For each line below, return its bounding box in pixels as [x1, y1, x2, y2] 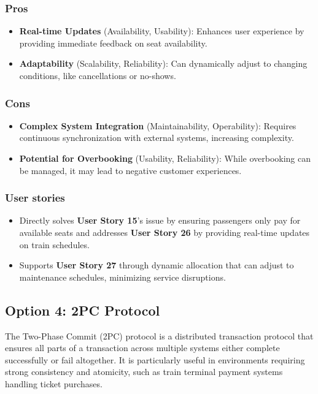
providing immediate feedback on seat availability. [19, 36, 207, 49]
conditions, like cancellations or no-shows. [19, 69, 176, 81]
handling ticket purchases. [5, 377, 103, 390]
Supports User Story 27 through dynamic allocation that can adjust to [19, 259, 294, 271]
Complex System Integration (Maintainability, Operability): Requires [19, 119, 297, 132]
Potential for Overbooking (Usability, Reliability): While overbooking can [19, 152, 311, 164]
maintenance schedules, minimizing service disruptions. [19, 270, 226, 283]
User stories [5, 190, 65, 205]
